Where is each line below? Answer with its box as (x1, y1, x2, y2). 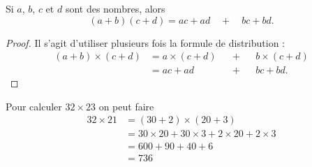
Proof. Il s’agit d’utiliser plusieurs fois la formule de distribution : (6, 35, 285, 50)
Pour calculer (6, 99, 62, 113)
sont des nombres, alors (65, 1, 165, 15)
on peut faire (98, 99, 154, 113)
